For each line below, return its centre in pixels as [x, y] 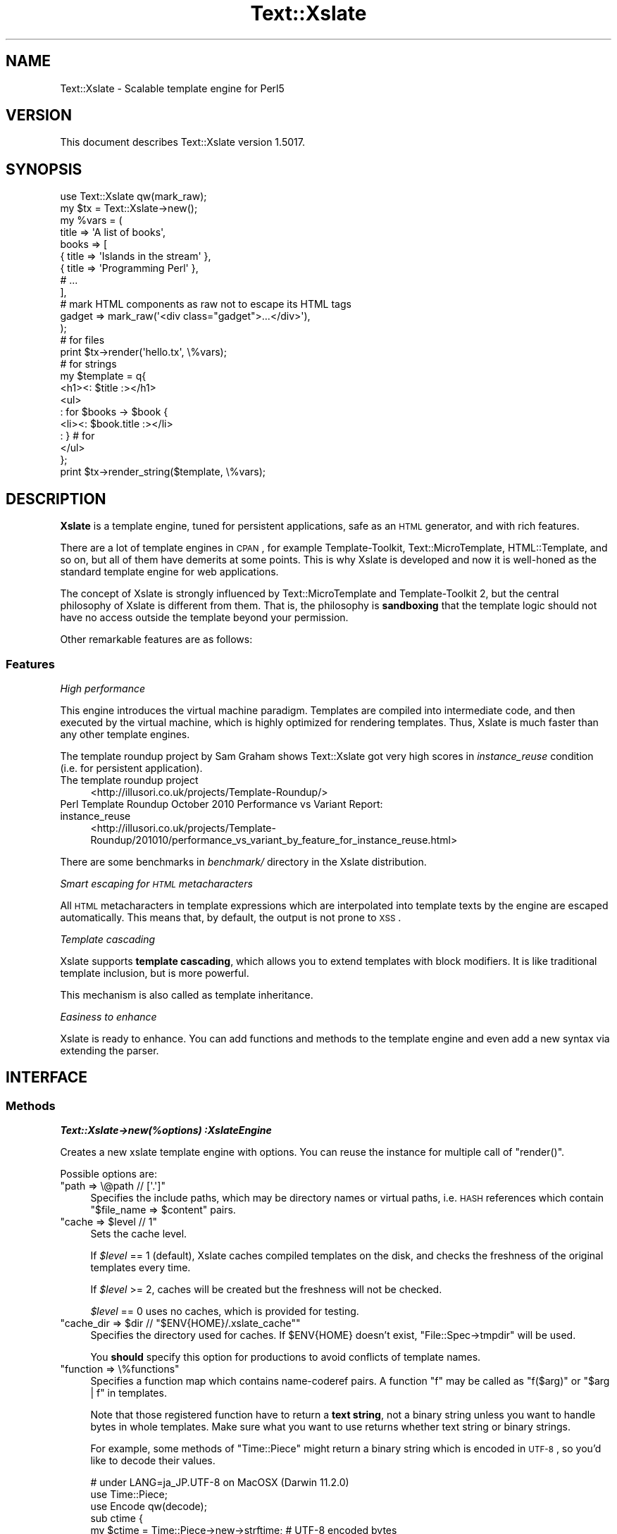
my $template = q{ [103, 376]
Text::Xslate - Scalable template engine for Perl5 [172, 88]
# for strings [88, 364]
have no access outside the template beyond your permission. [204, 618]
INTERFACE [46, 1078]
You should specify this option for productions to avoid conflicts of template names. [286, 1357]
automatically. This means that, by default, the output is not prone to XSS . [231, 917]
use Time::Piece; [129, 1495]
